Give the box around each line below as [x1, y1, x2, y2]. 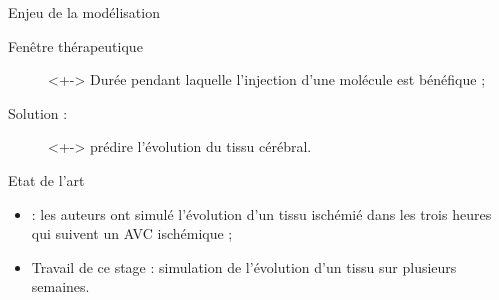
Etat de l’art [8, 169, 85, 190]
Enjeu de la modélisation [8, 2, 160, 22]
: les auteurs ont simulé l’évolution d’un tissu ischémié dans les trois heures [31, 203, 492, 224]
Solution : [8, 102, 68, 123]
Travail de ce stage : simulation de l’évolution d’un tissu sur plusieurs [31, 256, 457, 277]
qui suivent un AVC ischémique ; [31, 223, 233, 244]
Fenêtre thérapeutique [8, 35, 143, 56]
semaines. [31, 276, 90, 297]
